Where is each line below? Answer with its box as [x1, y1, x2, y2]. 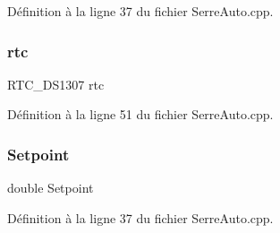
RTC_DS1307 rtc [7, 74, 105, 93]
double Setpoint [7, 178, 94, 197]
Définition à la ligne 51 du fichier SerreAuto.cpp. [7, 105, 274, 124]
